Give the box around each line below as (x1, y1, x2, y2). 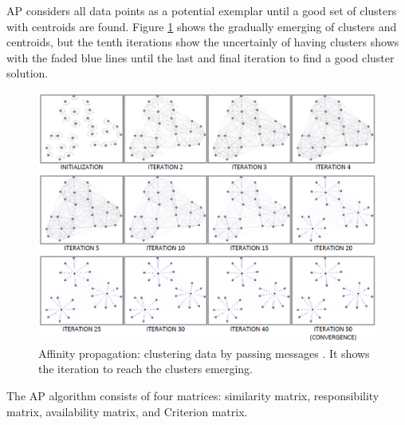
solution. (6, 65, 49, 81)
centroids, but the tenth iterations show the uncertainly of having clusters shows (6, 34, 399, 50)
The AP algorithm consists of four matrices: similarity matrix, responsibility (6, 387, 379, 403)
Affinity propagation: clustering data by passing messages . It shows (38, 344, 370, 361)
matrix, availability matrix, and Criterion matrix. (6, 403, 248, 419)
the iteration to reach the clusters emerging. (38, 360, 254, 377)
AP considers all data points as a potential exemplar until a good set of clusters (6, 2, 397, 18)
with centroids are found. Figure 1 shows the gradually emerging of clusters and (6, 18, 397, 34)
